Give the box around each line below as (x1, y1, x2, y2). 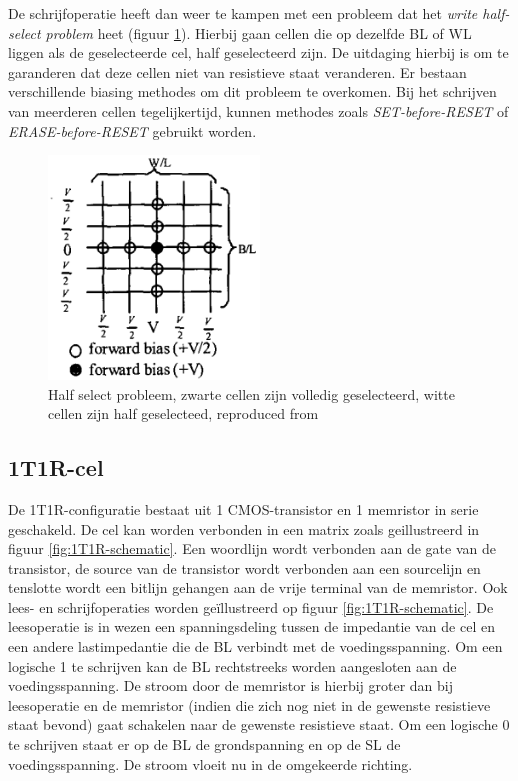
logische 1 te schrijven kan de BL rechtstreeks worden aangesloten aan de (8, 655, 457, 676)
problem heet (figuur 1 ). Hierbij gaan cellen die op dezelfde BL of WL (45, 22, 472, 43)
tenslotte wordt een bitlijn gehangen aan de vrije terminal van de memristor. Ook (8, 577, 508, 598)
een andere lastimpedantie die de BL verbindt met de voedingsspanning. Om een (8, 636, 503, 657)
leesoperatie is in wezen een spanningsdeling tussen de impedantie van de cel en (8, 616, 495, 637)
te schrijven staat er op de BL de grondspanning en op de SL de (8, 734, 401, 755)
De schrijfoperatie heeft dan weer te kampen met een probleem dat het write (8, 3, 478, 23)
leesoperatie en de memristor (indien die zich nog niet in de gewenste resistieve (8, 694, 491, 715)
